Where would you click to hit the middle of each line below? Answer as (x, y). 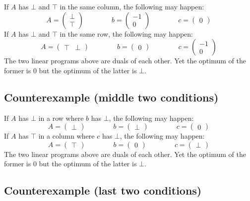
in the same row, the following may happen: (126, 33)
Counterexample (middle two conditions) (111, 97)
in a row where (61, 118)
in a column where (66, 136)
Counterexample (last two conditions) (103, 190)
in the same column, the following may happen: (132, 6)
